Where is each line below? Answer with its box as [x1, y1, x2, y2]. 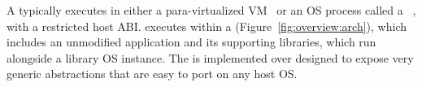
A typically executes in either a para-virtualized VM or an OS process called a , [7, 2, 416, 18]
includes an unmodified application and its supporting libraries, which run [7, 33, 376, 50]
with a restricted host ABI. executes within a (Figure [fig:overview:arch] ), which [7, 17, 407, 34]
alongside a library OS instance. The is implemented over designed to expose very [7, 49, 414, 66]
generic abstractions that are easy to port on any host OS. [7, 65, 298, 82]
